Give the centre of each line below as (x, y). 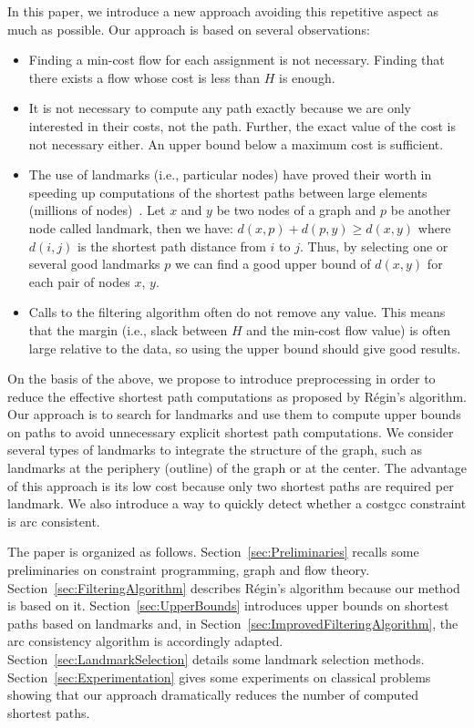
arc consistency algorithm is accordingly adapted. (145, 641)
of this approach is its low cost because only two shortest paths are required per (231, 485)
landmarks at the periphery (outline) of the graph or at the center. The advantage (237, 468)
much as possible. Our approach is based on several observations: (189, 29)
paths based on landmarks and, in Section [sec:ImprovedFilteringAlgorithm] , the (233, 623)
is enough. (307, 77)
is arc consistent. (54, 521)
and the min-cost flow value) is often (349, 329)
